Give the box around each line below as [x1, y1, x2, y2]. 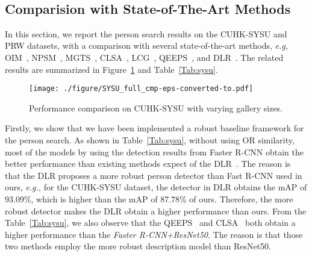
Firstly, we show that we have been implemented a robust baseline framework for [5, 122, 304, 134]
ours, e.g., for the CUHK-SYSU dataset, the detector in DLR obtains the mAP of [5, 181, 307, 193]
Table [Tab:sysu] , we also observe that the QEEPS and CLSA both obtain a [5, 216, 296, 229]
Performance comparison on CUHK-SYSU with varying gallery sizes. [29, 101, 283, 114]
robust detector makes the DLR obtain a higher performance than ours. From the [5, 204, 307, 217]
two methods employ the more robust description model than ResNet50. [5, 240, 271, 252]
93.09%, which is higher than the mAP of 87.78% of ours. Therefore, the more [5, 192, 293, 205]
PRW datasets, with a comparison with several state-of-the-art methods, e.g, [5, 39, 289, 52]
